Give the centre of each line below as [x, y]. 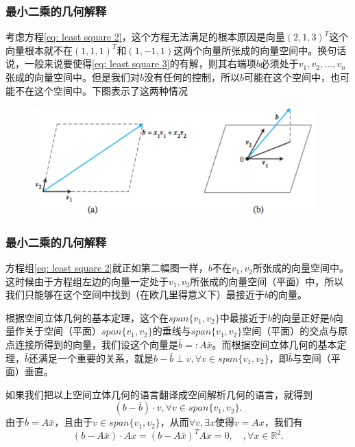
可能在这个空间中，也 [292, 77]
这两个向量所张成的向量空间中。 [246, 50]
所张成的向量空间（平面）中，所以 [267, 281]
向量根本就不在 [39, 50]
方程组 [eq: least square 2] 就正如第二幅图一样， [107, 268]
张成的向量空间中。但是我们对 [73, 77]
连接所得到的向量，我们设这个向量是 [96, 345]
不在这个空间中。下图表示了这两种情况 [101, 90]
